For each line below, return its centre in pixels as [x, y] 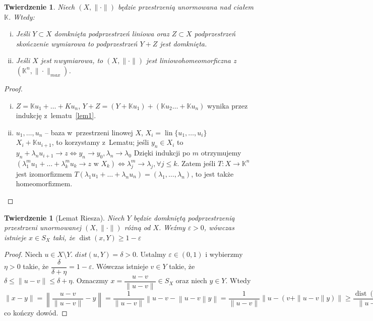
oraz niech [191, 280]
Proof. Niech [23, 254]
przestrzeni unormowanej [43, 227]
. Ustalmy [151, 254]
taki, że [64, 237]
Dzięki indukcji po [162, 153]
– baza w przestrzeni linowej [89, 132]
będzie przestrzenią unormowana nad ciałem [186, 7]
